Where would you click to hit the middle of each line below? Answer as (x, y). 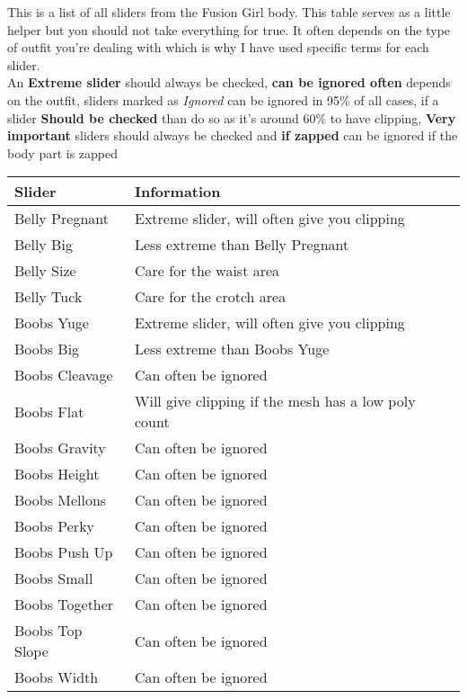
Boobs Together (64, 605)
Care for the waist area (207, 271)
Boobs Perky (55, 526)
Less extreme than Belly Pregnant (242, 245)
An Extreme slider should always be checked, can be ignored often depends (229, 82)
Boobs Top (48, 631)
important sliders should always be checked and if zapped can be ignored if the (233, 135)
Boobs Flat (49, 411)
